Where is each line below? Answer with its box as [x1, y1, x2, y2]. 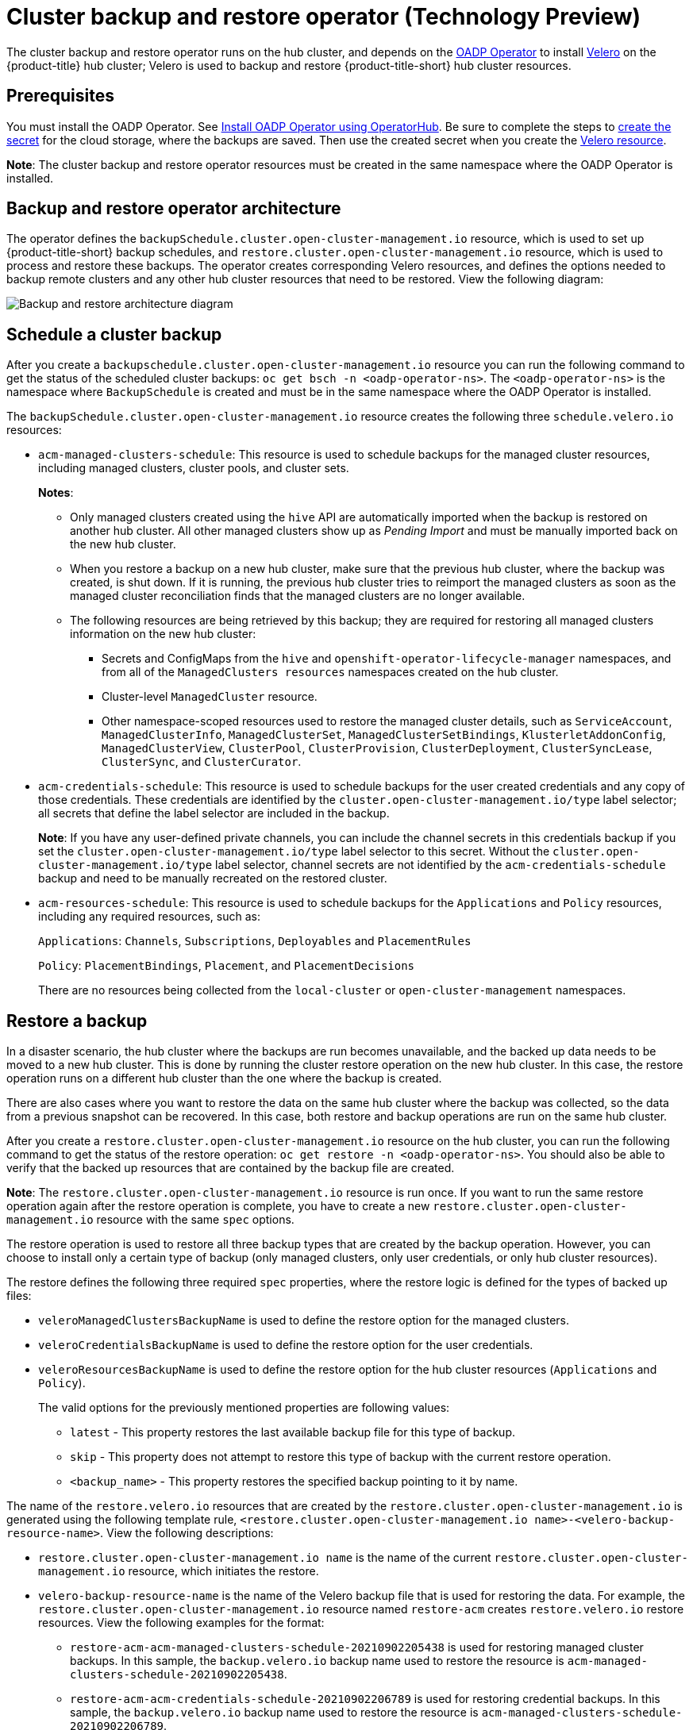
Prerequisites [6, 86, 114, 106]
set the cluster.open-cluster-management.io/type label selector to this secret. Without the [38, 844, 550, 859]
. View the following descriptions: [100, 1526, 274, 1540]
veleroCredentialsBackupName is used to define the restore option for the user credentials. [38, 1338, 533, 1352]
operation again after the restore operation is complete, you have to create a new [6, 1199, 430, 1213]
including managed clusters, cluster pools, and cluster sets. [38, 461, 349, 475]
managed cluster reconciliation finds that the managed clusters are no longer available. [70, 589, 526, 603]
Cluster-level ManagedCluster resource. [102, 690, 318, 704]
